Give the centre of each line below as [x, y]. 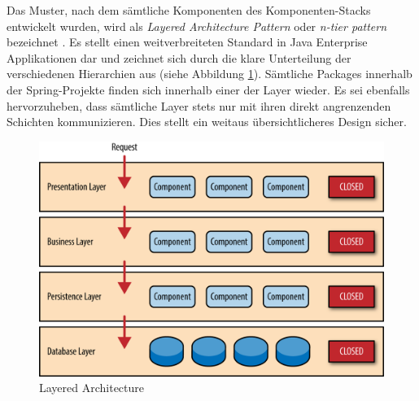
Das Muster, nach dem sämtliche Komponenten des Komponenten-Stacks [189, 10]
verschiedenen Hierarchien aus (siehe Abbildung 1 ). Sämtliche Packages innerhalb [209, 74]
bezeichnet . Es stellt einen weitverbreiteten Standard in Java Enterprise [187, 42]
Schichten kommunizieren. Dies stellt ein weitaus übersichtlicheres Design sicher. [207, 122]
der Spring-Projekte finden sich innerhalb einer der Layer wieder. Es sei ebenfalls [208, 89]
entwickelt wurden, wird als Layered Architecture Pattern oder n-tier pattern [197, 26]
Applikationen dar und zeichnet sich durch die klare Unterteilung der [179, 57]
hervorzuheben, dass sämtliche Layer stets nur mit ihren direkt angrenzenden [199, 105]
